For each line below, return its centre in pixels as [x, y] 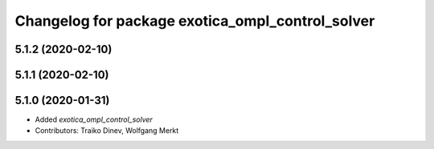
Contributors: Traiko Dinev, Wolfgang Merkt [107, 131]
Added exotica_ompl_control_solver [94, 119]
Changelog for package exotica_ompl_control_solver [195, 21]
